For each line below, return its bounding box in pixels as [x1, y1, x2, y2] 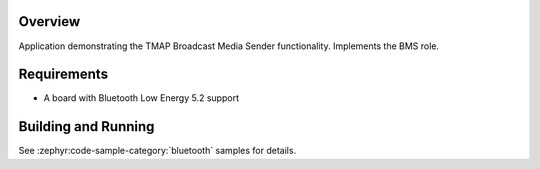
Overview [18, 13, 81, 30]
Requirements [18, 66, 109, 83]
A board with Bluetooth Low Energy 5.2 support [43, 92, 240, 104]
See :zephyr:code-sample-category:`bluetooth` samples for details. [18, 145, 297, 157]
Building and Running [18, 118, 155, 135]
